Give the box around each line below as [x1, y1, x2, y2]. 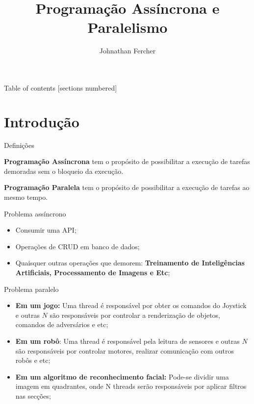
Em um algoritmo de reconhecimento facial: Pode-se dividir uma [15, 371, 229, 381]
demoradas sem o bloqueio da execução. [4, 166, 124, 176]
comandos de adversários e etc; [15, 319, 108, 330]
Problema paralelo [4, 284, 59, 294]
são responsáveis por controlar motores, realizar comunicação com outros [15, 345, 234, 356]
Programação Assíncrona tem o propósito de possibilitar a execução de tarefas [4, 156, 250, 166]
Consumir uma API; [15, 225, 76, 235]
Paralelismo [87, 17, 168, 37]
